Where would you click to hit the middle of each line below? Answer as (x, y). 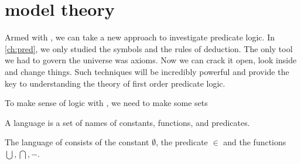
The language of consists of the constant (77, 142)
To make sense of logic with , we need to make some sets (106, 103)
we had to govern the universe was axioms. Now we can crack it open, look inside (151, 60)
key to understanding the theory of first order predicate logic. (115, 83)
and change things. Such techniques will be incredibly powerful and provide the (147, 71)
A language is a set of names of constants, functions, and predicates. (127, 122)
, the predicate (182, 142)
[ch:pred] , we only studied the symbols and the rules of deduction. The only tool (149, 48)
